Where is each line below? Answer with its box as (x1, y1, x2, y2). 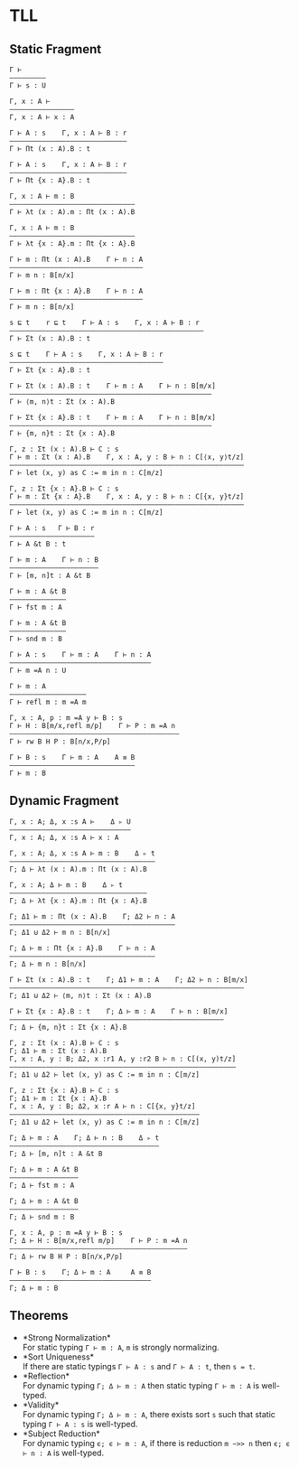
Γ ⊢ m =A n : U (9, 666, 67, 675)
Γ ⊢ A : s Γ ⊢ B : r (9, 524, 95, 533)
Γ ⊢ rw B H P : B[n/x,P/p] (9, 737, 111, 746)
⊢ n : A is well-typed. (22, 1447, 105, 1458)
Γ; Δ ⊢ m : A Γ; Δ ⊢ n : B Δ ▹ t (9, 1133, 160, 1143)
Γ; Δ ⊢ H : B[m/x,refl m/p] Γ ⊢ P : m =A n (9, 1236, 188, 1245)
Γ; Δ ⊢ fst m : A (9, 1181, 75, 1190)
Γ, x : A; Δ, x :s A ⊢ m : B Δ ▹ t (9, 848, 155, 858)
